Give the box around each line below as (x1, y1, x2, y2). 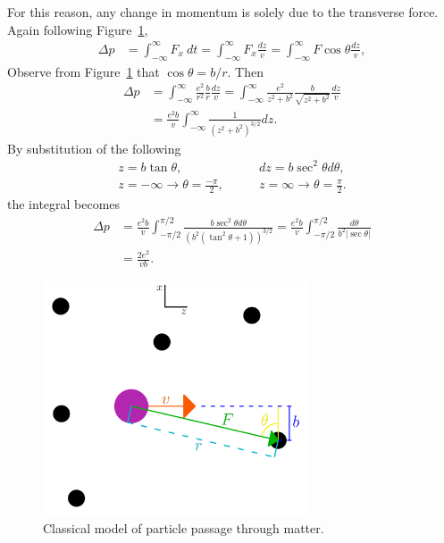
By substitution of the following (7, 138, 181, 157)
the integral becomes (7, 194, 121, 213)
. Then (227, 62, 264, 80)
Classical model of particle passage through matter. (43, 519, 324, 538)
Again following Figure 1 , (7, 20, 148, 38)
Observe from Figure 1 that (7, 62, 160, 80)
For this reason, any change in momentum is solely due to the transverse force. (7, 3, 439, 21)
